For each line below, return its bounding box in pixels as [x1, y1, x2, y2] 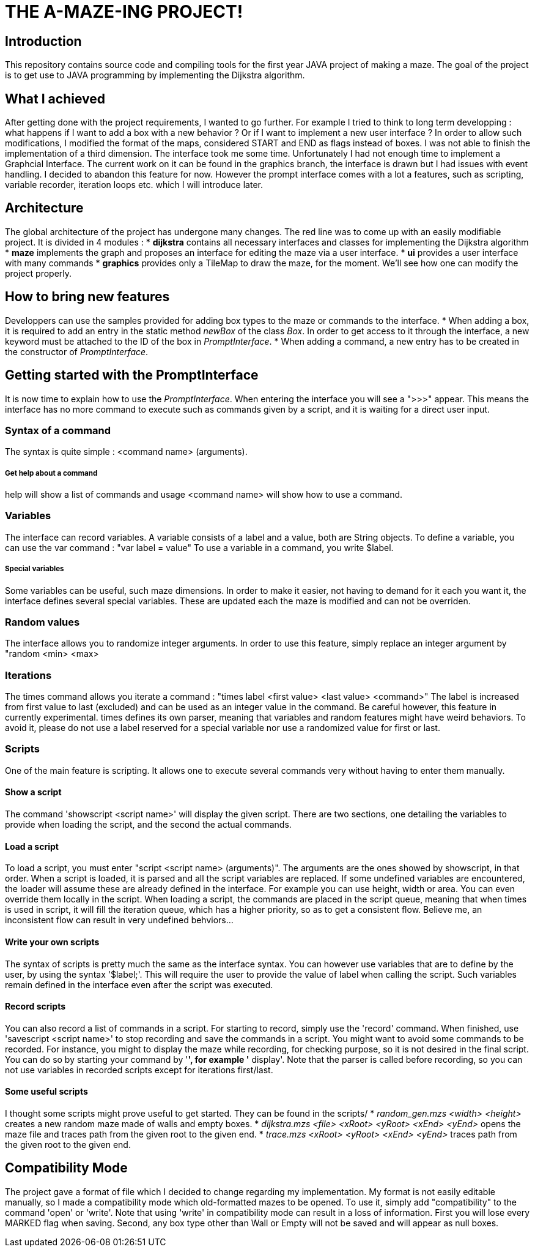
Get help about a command [5, 468, 98, 478]
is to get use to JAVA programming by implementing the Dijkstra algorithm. [5, 70, 305, 81]
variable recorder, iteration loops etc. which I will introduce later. [5, 179, 263, 190]
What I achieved [5, 91, 105, 107]
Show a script [5, 787, 62, 798]
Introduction [5, 33, 82, 49]
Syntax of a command [5, 424, 111, 437]
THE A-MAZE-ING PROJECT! [5, 1, 243, 22]
